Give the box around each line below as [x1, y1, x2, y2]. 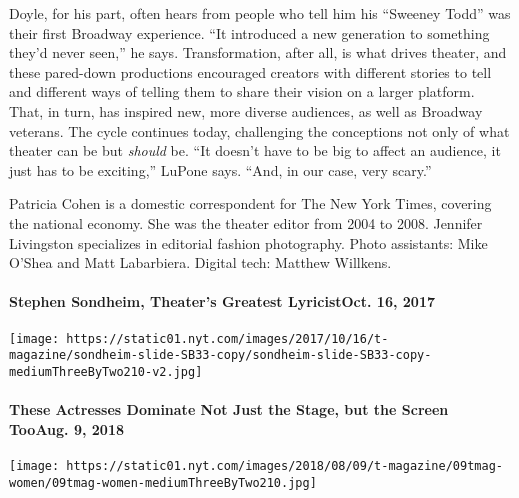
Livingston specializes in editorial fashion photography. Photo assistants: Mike [9, 232, 488, 253]
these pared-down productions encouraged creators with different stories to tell [9, 61, 492, 82]
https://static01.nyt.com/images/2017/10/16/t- [66, 331, 389, 346]
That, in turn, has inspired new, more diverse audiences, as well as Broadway [9, 100, 483, 121]
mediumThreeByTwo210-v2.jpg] [9, 364, 203, 379]
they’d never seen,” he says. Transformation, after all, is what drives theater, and [9, 42, 507, 63]
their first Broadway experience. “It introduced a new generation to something [9, 22, 490, 43]
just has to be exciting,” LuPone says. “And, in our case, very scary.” [9, 159, 432, 180]
